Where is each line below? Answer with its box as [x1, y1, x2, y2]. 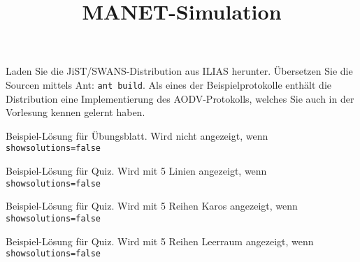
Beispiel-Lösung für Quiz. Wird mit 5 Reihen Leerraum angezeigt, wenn [6, 233, 314, 248]
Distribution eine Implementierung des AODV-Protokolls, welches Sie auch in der [6, 91, 354, 105]
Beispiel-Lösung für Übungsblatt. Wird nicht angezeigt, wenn [6, 128, 268, 143]
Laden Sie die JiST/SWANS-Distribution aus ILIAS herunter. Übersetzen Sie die [6, 64, 353, 78]
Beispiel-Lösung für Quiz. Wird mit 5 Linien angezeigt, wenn [6, 163, 267, 178]
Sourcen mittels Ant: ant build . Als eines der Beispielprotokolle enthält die [6, 77, 331, 92]
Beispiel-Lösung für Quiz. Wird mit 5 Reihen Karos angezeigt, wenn [6, 198, 298, 213]
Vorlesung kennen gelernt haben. [6, 105, 145, 119]
